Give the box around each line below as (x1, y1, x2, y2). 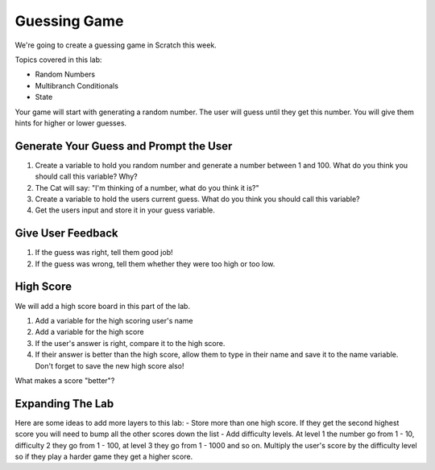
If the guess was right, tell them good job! (35, 248, 173, 258)
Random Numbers (35, 69, 96, 80)
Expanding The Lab (14, 397, 114, 410)
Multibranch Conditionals (35, 80, 118, 90)
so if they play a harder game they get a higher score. (14, 451, 193, 461)
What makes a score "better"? (14, 375, 115, 385)
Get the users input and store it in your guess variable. (35, 205, 215, 215)
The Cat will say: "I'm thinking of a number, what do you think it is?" (35, 183, 259, 192)
